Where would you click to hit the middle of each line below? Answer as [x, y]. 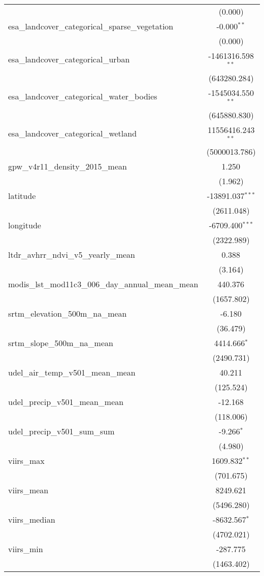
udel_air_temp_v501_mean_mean [72, 372]
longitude [25, 225]
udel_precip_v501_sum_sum [61, 431]
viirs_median [32, 520]
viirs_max [26, 461]
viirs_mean [28, 490]
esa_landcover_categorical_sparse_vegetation [91, 26]
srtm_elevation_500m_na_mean [68, 314]
